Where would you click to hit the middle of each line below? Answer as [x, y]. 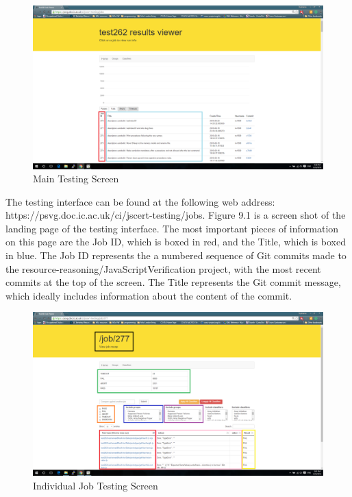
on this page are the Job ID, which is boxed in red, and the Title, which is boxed [176, 242]
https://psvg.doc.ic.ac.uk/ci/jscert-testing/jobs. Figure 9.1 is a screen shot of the [176, 215]
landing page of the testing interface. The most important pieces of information [172, 228]
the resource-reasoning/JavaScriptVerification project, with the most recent [163, 268]
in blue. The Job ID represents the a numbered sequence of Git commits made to [176, 255]
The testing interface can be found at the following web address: [140, 201]
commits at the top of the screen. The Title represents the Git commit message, [173, 282]
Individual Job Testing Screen [96, 485]
